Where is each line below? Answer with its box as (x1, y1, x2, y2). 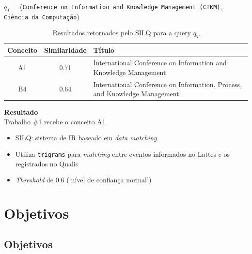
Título (93, 45, 115, 55)
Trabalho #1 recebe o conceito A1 (4, 116, 106, 126)
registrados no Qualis (15, 158, 79, 168)
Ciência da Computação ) (4, 11, 79, 21)
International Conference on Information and (93, 58, 227, 68)
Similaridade (44, 45, 87, 55)
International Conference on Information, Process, (93, 79, 242, 89)
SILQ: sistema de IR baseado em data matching (15, 133, 157, 143)
